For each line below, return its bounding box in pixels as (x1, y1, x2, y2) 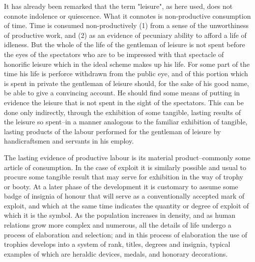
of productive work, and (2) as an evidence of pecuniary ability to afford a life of (4, 29, 247, 40)
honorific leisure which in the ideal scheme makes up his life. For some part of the (4, 58, 250, 69)
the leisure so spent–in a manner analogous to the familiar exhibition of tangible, (4, 116, 248, 127)
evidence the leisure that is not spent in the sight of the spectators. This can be (4, 97, 244, 107)
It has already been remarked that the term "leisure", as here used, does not (4, 1, 233, 11)
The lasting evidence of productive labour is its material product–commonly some (4, 152, 251, 162)
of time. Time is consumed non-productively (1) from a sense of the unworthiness (4, 20, 249, 30)
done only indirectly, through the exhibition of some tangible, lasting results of (4, 107, 241, 117)
